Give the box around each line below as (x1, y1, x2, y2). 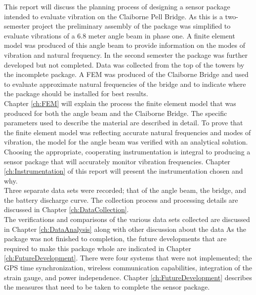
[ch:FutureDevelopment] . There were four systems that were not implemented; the (4, 253, 252, 263)
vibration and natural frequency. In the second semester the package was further (4, 49, 248, 60)
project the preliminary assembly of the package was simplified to (32, 21, 231, 31)
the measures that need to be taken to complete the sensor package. (4, 282, 210, 292)
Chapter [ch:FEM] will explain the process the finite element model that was (4, 98, 236, 108)
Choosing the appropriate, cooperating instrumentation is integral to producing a (4, 146, 251, 156)
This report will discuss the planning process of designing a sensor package (4, 1, 230, 11)
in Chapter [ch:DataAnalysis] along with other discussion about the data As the (4, 223, 246, 234)
